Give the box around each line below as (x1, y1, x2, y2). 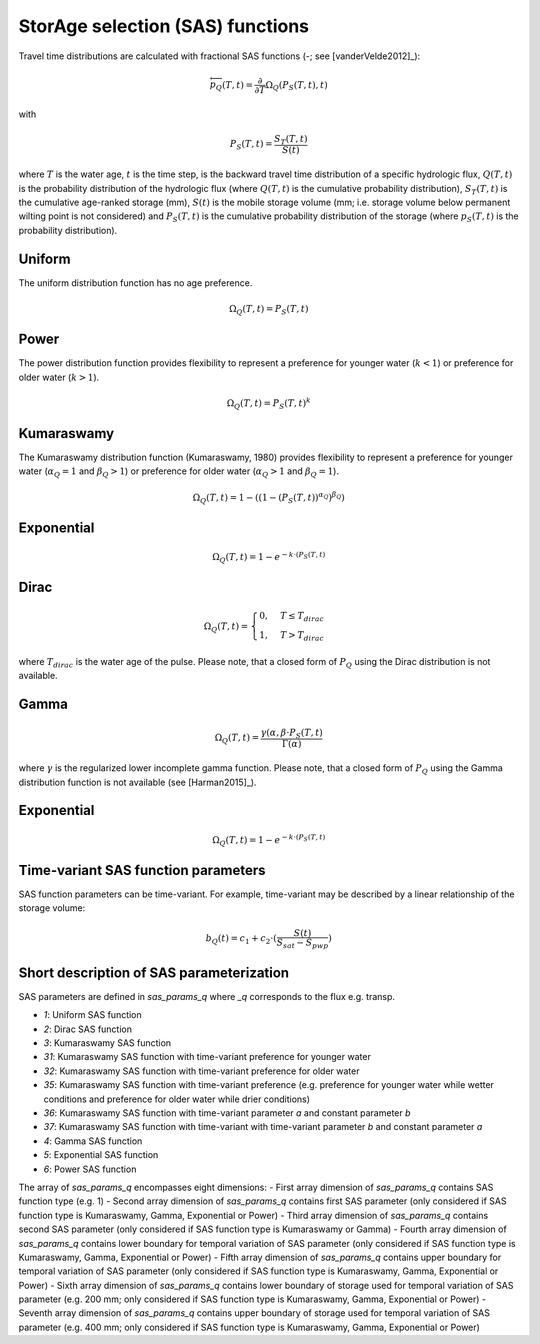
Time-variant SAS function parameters (18, 861, 266, 879)
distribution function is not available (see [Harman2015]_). (18, 776, 257, 788)
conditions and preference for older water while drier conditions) (43, 1093, 310, 1105)
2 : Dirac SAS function (43, 1023, 133, 1035)
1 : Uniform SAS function (43, 1009, 142, 1021)
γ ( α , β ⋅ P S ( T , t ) (260, 726, 324, 740)
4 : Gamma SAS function (43, 1135, 143, 1147)
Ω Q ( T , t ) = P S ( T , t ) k (226, 396, 312, 411)
